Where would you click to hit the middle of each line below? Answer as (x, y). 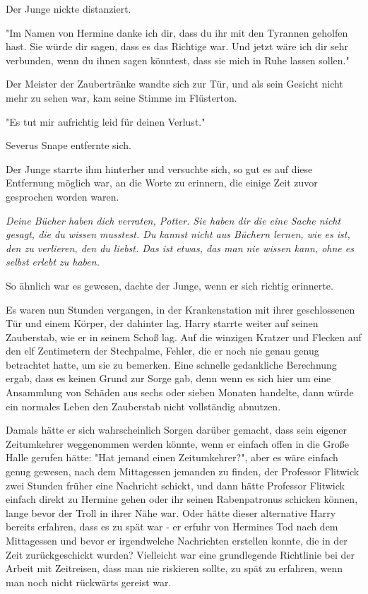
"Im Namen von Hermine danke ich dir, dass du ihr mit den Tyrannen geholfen (177, 32)
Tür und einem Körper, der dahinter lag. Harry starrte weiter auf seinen (162, 323)
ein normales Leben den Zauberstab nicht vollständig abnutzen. (143, 406)
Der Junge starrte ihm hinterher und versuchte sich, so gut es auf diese (159, 168)
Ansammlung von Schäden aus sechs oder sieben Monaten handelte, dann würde (180, 392)
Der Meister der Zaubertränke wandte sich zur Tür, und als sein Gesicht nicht (174, 84)
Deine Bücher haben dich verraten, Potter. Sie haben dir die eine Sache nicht (173, 220)
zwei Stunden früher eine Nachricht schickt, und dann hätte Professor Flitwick (175, 485)
